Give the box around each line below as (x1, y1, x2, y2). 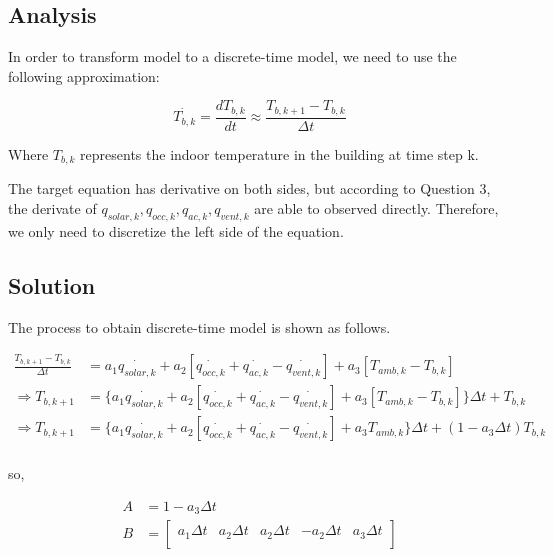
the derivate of (8, 197, 97, 218)
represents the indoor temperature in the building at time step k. (80, 143, 479, 164)
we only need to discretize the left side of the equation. (8, 220, 344, 241)
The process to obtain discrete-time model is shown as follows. (8, 316, 391, 337)
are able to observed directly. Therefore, (254, 197, 499, 218)
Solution (8, 269, 96, 300)
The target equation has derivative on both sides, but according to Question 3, (8, 178, 491, 199)
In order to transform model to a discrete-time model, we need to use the (8, 46, 457, 67)
